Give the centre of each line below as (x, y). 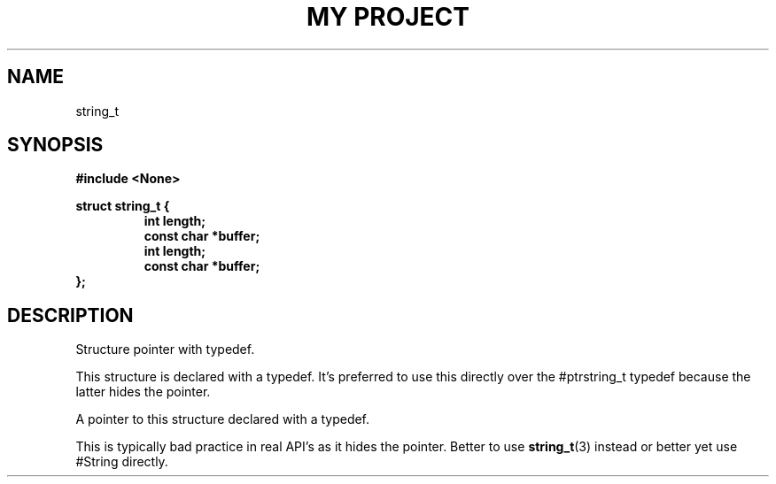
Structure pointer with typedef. (165, 350)
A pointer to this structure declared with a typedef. (223, 419)
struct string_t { (123, 206)
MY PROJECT (388, 17)
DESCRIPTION (70, 315)
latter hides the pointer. (143, 392)
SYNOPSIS (55, 145)
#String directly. (122, 462)
